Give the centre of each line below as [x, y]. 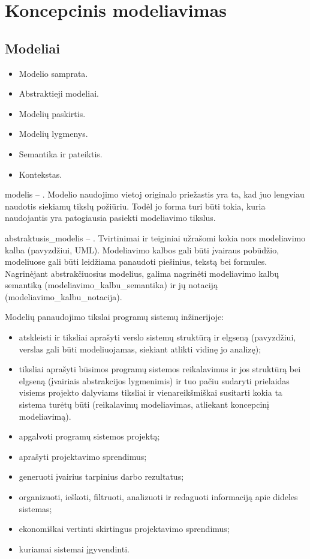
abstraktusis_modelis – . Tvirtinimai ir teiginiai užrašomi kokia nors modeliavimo [155, 237]
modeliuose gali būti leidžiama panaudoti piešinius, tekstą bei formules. [136, 261]
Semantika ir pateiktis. [61, 153]
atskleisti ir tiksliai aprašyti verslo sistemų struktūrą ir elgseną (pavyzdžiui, [157, 337]
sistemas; [35, 508]
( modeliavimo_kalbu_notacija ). [64, 296]
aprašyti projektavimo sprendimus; [83, 456]
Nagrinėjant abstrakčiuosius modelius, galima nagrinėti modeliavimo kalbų [142, 273]
